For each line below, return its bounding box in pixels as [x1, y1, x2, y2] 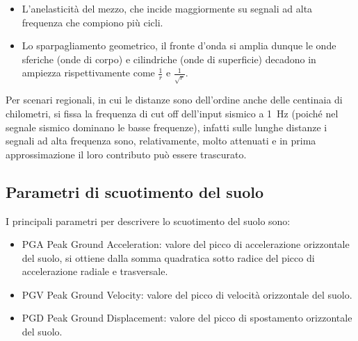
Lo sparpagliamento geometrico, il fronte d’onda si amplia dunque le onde [22, 38, 336, 53]
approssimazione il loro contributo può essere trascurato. [6, 147, 247, 161]
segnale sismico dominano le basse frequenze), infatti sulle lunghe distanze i [6, 119, 327, 134]
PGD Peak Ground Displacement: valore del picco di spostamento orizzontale [22, 310, 352, 325]
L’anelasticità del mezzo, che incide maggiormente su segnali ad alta [22, 1, 313, 15]
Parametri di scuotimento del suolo [6, 181, 264, 202]
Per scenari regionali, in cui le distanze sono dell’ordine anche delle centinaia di [6, 92, 343, 107]
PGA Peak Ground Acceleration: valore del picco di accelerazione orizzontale [22, 237, 350, 251]
